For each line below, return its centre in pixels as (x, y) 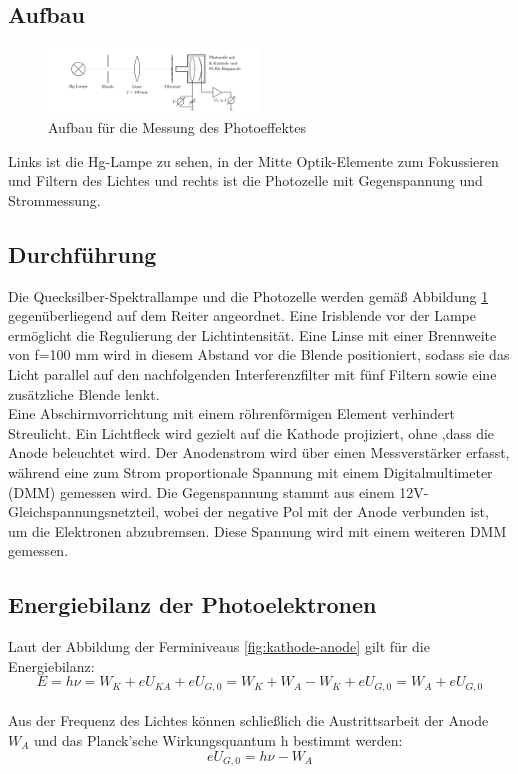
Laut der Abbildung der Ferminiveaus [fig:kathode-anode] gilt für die (219, 646)
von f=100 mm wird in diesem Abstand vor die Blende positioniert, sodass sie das (259, 354)
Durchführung (82, 253)
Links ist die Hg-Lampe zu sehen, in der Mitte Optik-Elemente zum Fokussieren (253, 160)
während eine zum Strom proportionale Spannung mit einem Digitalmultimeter (250, 471)
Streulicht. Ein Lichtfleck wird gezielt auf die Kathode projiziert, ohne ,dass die (251, 432)
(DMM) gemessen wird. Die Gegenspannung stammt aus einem (201, 491)
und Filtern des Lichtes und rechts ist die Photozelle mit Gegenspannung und (245, 180)
